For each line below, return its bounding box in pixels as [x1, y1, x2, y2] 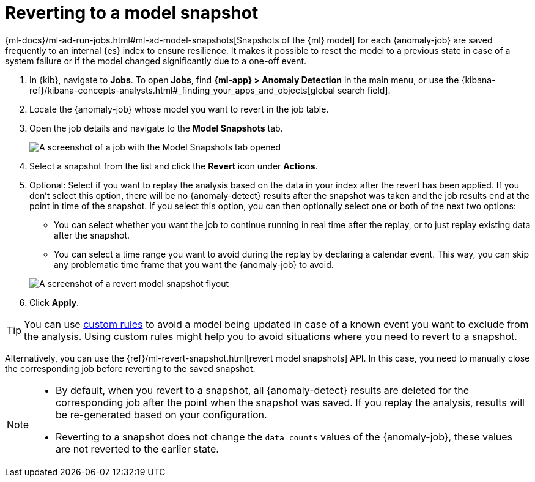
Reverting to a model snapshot [5, 2, 259, 23]
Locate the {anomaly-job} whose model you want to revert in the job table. [29, 103, 329, 114]
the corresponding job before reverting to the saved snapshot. [5, 363, 256, 374]
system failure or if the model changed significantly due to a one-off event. [5, 55, 307, 66]
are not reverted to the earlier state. [56, 442, 219, 455]
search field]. [337, 84, 391, 95]
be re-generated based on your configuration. [56, 408, 267, 421]
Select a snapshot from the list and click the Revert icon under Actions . [29, 160, 318, 171]
